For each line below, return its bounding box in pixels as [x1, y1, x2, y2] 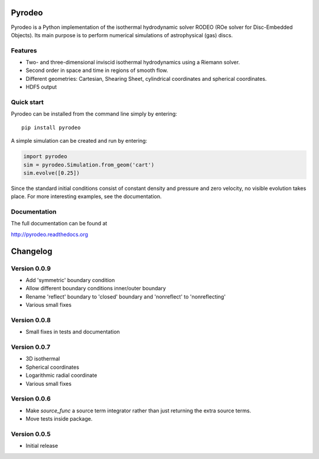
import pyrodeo [23, 153, 67, 160]
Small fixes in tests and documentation [25, 328, 121, 336]
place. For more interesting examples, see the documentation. [11, 193, 162, 200]
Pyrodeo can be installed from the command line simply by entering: [11, 110, 177, 117]
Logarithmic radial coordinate [25, 372, 97, 379]
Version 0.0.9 [11, 264, 51, 273]
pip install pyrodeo [21, 124, 81, 131]
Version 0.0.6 [11, 395, 51, 403]
